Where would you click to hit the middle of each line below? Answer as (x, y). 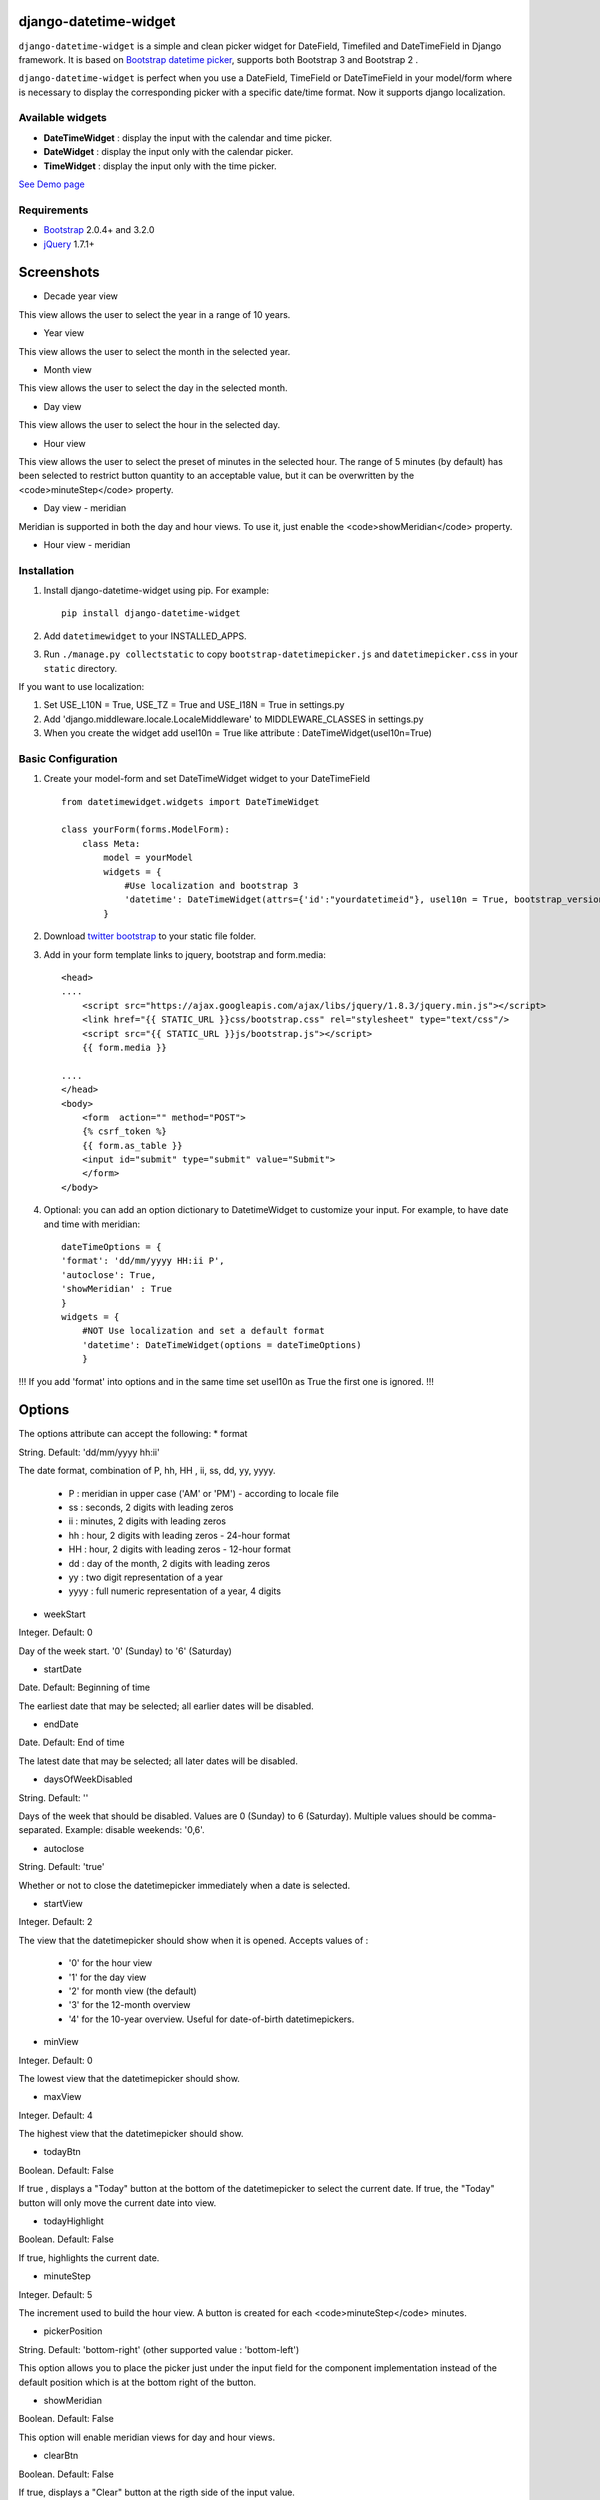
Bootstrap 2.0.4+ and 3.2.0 (99, 230)
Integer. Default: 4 (56, 2115)
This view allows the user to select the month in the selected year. (154, 351)
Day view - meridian (85, 508)
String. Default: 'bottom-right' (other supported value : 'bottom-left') (159, 2349)
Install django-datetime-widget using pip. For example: (156, 591)
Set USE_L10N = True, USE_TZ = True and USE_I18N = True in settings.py (194, 705)
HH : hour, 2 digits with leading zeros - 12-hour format (180, 1549)
